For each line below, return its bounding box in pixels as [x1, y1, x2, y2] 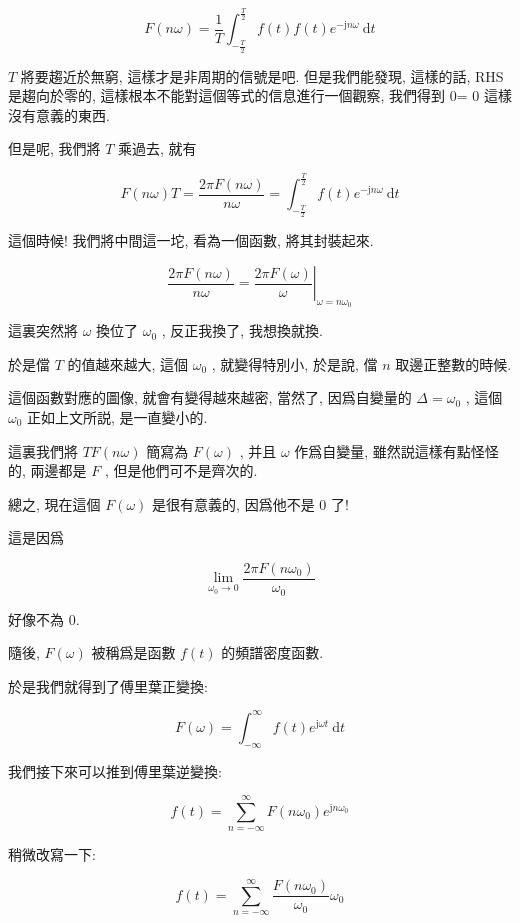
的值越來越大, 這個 [67, 353, 189, 374]
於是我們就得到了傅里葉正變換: [8, 675, 208, 696]
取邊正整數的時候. [395, 353, 512, 374]
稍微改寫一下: [8, 844, 96, 865]
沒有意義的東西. [8, 104, 110, 125]
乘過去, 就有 [118, 138, 197, 159]
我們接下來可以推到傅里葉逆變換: [8, 760, 222, 781]
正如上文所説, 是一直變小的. [27, 407, 208, 428]
